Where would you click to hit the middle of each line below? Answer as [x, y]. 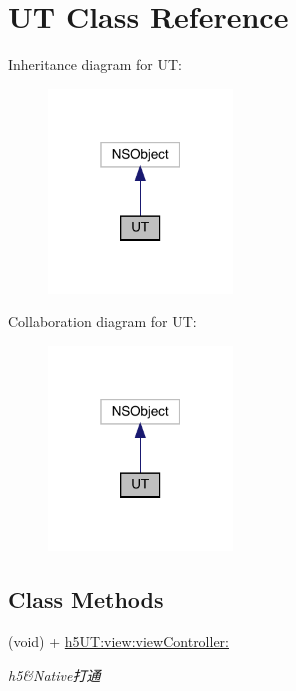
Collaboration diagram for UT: [102, 321]
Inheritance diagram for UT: [95, 64]
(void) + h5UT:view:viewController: [119, 640]
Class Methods [86, 599]
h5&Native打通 [54, 674]
